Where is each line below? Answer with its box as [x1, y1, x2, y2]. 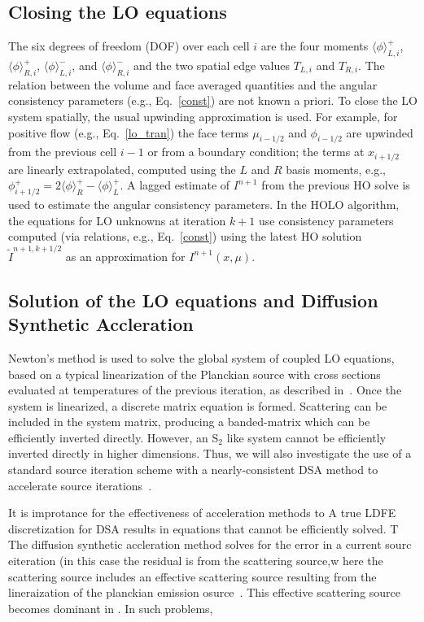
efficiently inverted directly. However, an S [8, 428, 219, 446]
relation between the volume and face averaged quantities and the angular [8, 76, 378, 93]
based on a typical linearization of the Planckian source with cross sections [8, 365, 381, 382]
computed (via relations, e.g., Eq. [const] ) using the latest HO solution [8, 228, 362, 245]
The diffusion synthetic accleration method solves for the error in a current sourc [8, 536, 412, 553]
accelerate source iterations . [8, 476, 152, 494]
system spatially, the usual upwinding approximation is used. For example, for [8, 107, 398, 124]
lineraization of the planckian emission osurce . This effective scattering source [8, 584, 401, 601]
